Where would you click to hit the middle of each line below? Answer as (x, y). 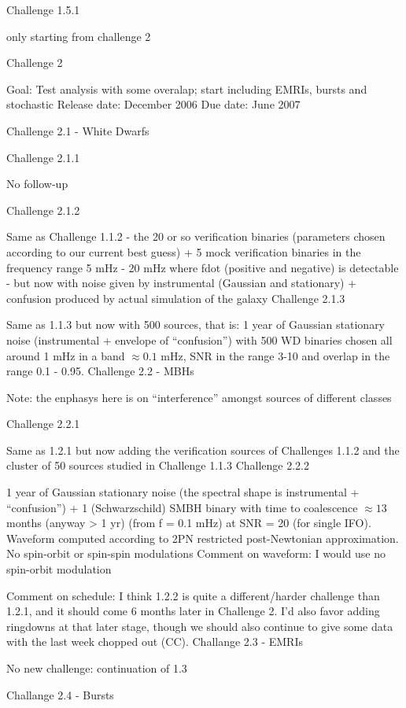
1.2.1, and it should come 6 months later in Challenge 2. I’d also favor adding (193, 611)
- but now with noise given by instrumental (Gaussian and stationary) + (182, 283)
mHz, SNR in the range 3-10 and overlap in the (275, 355)
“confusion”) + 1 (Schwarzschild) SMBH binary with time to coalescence (182, 507)
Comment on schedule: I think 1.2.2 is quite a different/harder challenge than (193, 595)
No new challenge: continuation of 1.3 (97, 668)
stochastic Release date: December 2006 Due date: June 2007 (153, 104)
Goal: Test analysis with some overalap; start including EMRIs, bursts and (187, 88)
